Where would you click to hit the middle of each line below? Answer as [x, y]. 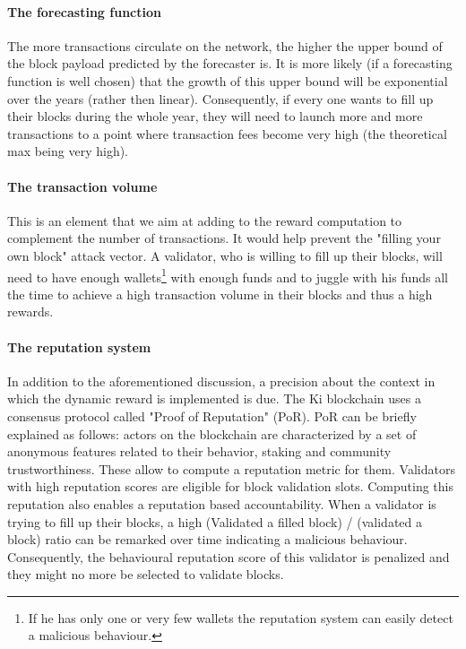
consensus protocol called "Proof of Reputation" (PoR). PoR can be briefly [212, 415]
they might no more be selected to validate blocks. [146, 574]
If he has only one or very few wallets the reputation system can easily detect [241, 617]
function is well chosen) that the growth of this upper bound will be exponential [228, 80]
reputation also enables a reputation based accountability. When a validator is [222, 503]
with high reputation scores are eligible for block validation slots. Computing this [230, 486]
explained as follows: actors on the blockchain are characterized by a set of [212, 433]
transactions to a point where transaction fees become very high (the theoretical [227, 133]
